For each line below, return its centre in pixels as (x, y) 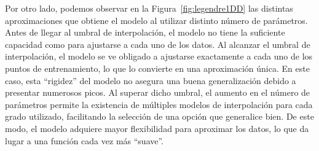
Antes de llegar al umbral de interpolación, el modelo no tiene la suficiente (145, 32)
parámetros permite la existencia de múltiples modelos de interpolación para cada (159, 104)
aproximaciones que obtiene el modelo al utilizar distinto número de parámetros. (156, 20)
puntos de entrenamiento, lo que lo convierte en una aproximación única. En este (157, 68)
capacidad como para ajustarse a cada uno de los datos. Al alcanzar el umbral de (158, 44)
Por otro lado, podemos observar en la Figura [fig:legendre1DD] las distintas (149, 8)
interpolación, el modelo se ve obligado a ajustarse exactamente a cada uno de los (159, 56)
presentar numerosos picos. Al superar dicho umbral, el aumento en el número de (158, 92)
